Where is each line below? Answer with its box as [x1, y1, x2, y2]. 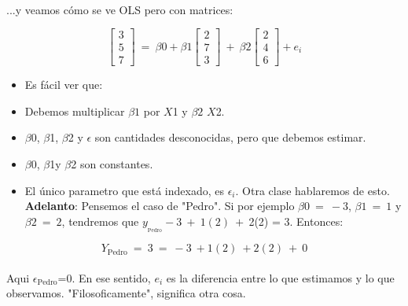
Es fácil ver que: [24, 76, 103, 93]
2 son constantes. [71, 156, 153, 172]
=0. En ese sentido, [57, 269, 151, 286]
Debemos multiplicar [24, 102, 125, 119]
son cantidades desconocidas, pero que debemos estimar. [94, 129, 366, 146]
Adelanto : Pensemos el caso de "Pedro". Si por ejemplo [24, 197, 295, 214]
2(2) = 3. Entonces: [248, 212, 344, 229]
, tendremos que [61, 212, 139, 229]
